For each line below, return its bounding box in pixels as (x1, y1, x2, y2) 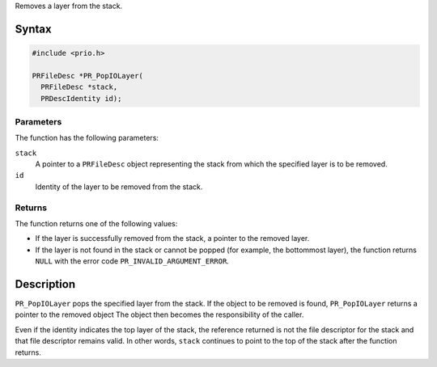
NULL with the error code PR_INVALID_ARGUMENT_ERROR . (35, 256, 230, 266)
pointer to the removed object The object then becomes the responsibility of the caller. (15, 310, 304, 319)
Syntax (15, 22, 52, 36)
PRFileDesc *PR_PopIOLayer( (32, 71, 143, 80)
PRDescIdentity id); (40, 94, 122, 103)
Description (15, 277, 76, 291)
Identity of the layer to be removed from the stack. (35, 182, 203, 192)
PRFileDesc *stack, (40, 82, 118, 92)
